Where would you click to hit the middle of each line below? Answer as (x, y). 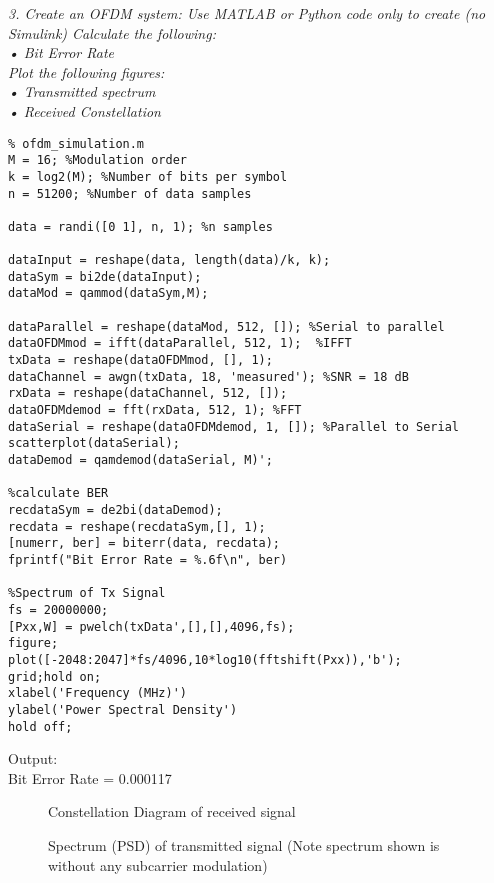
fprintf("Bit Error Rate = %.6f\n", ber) (148, 559)
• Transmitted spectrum (82, 91)
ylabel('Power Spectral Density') (123, 709)
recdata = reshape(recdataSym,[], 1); (137, 526)
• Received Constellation (84, 110)
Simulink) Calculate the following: (112, 32)
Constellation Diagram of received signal (172, 811)
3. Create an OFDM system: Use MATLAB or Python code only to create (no (247, 13)
